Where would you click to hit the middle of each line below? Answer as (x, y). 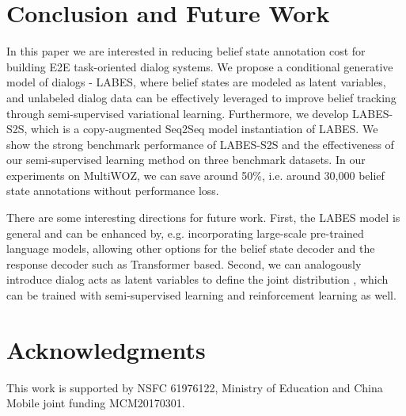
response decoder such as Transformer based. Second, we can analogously (184, 263)
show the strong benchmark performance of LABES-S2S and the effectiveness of (200, 144)
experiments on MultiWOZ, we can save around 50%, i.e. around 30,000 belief (195, 175)
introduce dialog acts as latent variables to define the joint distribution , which (197, 279)
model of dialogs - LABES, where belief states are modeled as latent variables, (196, 82)
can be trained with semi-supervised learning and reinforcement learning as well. (201, 295)
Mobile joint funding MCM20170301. (96, 403)
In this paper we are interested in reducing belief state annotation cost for (186, 51)
